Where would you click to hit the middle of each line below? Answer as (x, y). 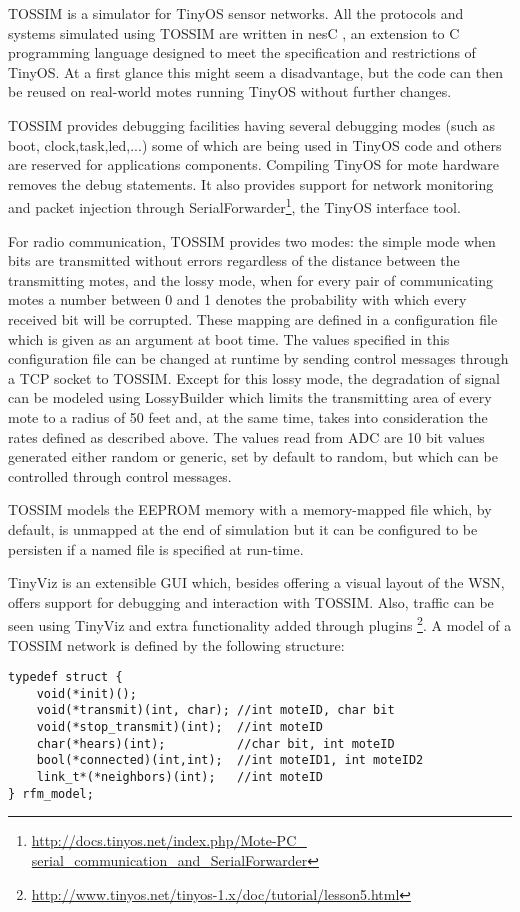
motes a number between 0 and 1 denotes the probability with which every (237, 299)
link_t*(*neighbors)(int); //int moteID (179, 777)
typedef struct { (65, 677)
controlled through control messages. (120, 475)
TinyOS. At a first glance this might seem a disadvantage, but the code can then (255, 71)
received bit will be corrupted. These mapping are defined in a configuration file (253, 318)
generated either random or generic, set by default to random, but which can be (253, 456)
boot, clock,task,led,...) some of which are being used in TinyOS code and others (255, 144)
